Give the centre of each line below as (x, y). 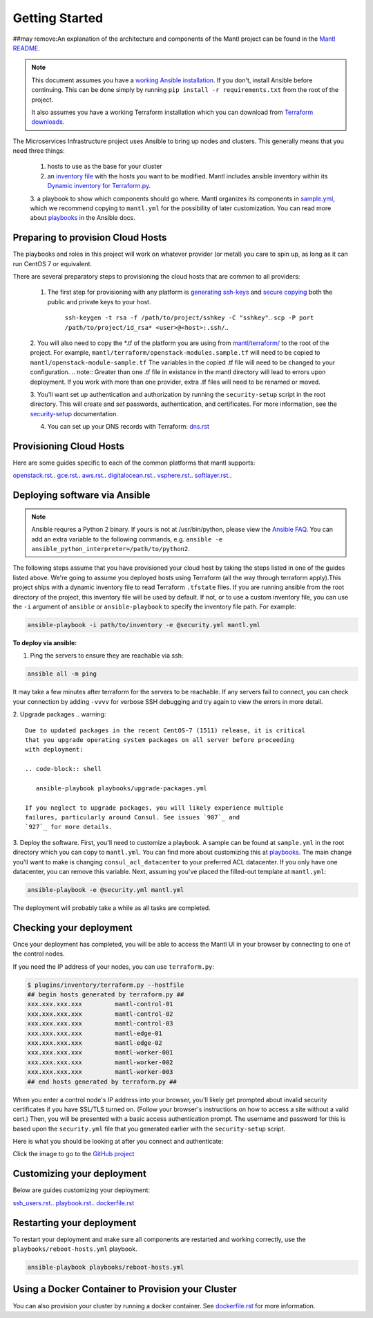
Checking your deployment (73, 928)
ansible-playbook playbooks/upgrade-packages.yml (121, 788)
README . (27, 48)
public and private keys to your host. (99, 301)
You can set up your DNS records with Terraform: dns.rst (128, 427)
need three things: (39, 151)
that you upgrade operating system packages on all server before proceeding (160, 740)
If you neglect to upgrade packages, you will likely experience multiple (154, 808)
